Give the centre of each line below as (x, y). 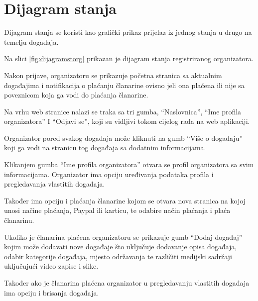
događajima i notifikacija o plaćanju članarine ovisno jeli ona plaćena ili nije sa (124, 85)
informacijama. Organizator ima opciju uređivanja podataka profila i (109, 174)
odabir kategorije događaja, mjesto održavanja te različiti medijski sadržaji (118, 256)
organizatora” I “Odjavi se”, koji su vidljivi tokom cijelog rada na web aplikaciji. (127, 121)
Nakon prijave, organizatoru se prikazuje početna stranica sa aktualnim (113, 75)
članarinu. (19, 220)
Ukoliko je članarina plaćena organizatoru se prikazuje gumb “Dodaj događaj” (123, 237)
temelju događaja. (31, 42)
